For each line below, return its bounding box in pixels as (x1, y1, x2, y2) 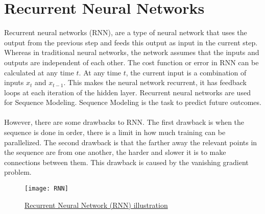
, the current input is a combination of (126, 67, 247, 77)
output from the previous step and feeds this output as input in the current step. (4, 37, 258, 47)
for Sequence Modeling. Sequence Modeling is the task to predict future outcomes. (4, 97, 261, 108)
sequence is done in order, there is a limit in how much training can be (4, 127, 226, 138)
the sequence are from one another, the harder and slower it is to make (4, 147, 226, 157)
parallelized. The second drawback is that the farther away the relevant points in (4, 137, 257, 147)
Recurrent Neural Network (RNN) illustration (25, 199, 168, 210)
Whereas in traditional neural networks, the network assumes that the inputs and (4, 47, 259, 58)
